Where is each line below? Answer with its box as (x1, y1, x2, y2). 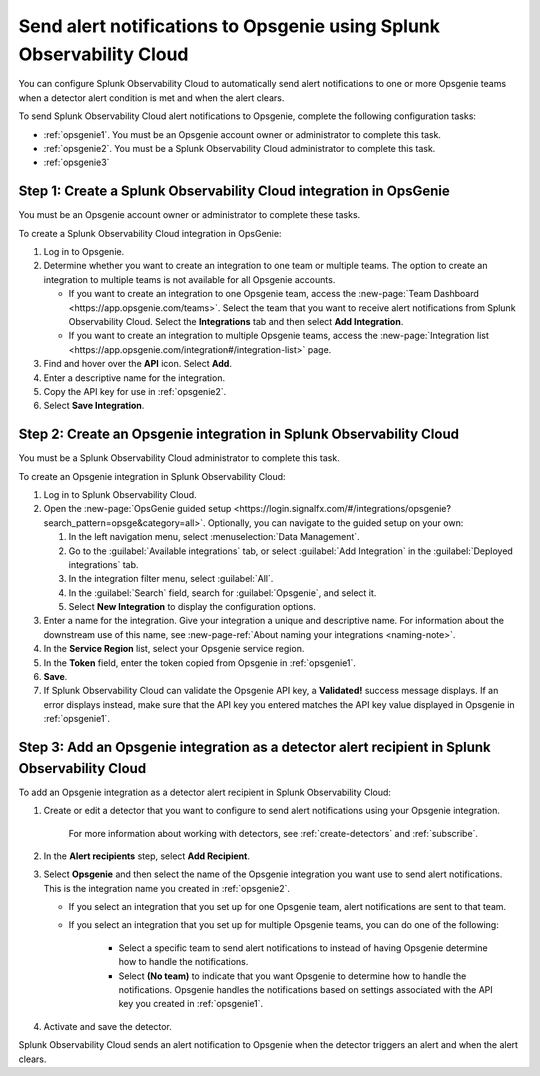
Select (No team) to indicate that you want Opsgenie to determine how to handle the (118, 970, 467, 982)
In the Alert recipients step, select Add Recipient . (43, 850, 250, 862)
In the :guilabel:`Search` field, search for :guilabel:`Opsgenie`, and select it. (68, 586, 377, 599)
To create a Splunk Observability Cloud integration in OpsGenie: (18, 227, 282, 239)
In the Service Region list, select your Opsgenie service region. (43, 643, 305, 655)
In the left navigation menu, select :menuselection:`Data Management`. (68, 531, 360, 543)
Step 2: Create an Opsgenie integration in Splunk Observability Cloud (18, 426, 460, 443)
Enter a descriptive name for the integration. (43, 371, 225, 384)
